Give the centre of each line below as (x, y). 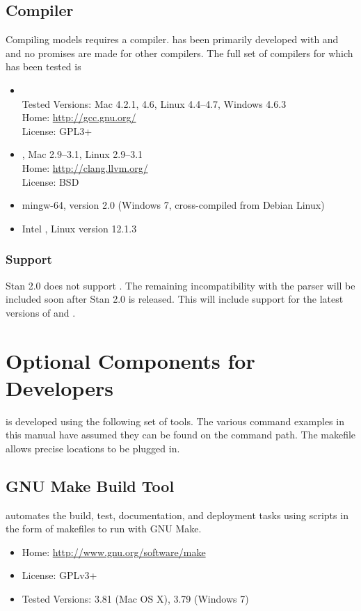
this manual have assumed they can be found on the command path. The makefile (181, 435)
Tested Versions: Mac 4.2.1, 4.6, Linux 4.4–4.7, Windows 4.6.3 (154, 103)
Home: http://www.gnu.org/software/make (114, 552)
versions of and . (41, 312)
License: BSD (50, 181)
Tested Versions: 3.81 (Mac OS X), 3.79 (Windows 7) (135, 598)
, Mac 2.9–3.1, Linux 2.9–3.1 (82, 154)
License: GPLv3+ (59, 575)
